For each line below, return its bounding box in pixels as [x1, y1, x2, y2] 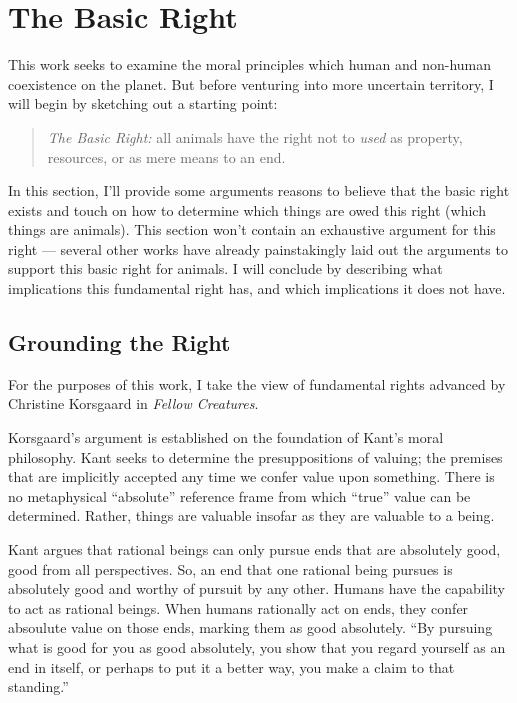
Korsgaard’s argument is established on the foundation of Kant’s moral [8, 427, 444, 448]
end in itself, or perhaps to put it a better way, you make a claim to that [8, 656, 455, 677]
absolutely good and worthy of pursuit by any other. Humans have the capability [8, 578, 506, 599]
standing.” [8, 676, 69, 697]
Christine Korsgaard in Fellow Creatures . [8, 393, 259, 414]
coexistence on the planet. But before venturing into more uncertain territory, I [8, 73, 494, 94]
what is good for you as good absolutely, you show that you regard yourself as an [8, 636, 506, 657]
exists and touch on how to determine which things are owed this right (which [8, 199, 486, 220]
